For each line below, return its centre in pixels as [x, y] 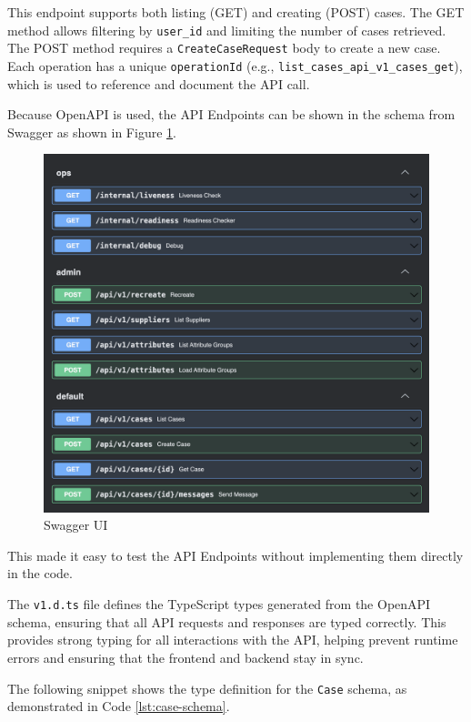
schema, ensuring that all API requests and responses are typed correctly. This [227, 621]
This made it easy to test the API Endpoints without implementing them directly [235, 555]
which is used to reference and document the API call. [159, 83]
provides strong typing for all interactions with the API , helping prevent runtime [233, 640]
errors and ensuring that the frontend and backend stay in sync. [185, 657]
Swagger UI [76, 525]
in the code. [40, 573]
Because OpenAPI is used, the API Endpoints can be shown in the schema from [231, 114]
